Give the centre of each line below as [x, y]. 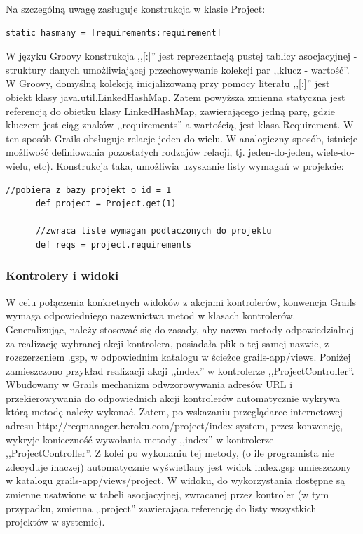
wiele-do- [336, 152]
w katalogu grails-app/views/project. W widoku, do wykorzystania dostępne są [176, 480]
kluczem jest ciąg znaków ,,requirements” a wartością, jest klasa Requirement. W [180, 125]
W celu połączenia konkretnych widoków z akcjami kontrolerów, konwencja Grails [181, 301]
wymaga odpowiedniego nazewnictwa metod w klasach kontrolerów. [151, 315]
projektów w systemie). [55, 522]
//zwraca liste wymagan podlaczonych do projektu [153, 231]
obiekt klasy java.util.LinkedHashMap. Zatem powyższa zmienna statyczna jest [176, 96]
